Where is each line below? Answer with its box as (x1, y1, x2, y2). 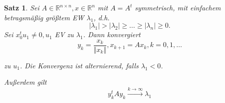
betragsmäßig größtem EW (4, 12, 84, 22)
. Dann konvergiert (83, 29, 141, 40)
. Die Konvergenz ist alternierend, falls (19, 60, 139, 70)
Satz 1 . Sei (4, 2, 39, 12)
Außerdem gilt (4, 77, 47, 87)
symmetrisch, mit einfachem (135, 2, 221, 12)
